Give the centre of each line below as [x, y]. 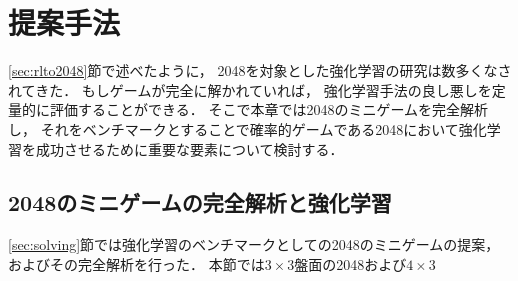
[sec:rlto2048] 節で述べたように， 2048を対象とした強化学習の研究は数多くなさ [260, 70]
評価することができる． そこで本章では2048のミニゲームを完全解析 [268, 109]
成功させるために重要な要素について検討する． [189, 148]
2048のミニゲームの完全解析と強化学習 [200, 202]
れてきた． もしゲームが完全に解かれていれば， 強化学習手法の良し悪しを [250, 89]
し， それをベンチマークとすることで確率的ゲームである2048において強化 [247, 128]
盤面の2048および [350, 263]
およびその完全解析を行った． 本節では [136, 263]
